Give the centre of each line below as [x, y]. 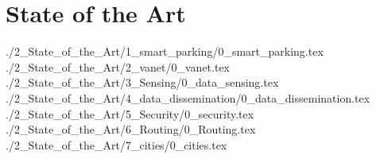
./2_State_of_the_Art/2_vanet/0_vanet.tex [118, 66]
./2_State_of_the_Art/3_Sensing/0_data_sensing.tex [142, 82]
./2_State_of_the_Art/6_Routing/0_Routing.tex [131, 129]
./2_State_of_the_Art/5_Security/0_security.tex [130, 113]
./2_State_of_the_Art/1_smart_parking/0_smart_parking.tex [165, 51]
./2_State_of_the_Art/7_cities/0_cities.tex [116, 144]
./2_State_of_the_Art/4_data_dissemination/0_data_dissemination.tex [188, 97]
